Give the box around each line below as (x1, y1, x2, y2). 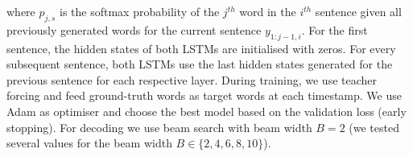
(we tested (349, 118, 399, 135)
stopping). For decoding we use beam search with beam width (6, 118, 312, 135)
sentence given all (315, 3, 402, 19)
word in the (239, 3, 296, 19)
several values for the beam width (6, 134, 172, 151)
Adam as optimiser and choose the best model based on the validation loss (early (6, 102, 407, 119)
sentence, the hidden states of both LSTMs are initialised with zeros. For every (6, 39, 396, 56)
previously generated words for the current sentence (6, 21, 262, 38)
